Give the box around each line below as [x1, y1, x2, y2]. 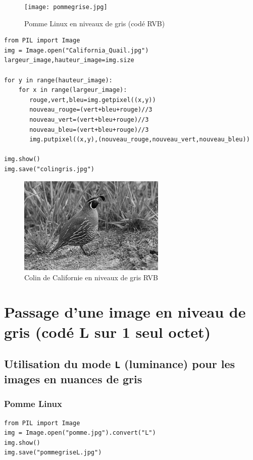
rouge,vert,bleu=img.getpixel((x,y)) [29, 96, 156, 104]
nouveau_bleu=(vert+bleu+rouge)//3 [29, 126, 149, 133]
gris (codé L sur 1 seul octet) [4, 321, 211, 342]
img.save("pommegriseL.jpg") [4, 449, 102, 456]
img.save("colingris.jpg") [4, 165, 94, 173]
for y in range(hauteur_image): [4, 76, 113, 84]
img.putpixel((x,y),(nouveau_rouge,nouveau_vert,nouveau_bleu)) [29, 136, 250, 143]
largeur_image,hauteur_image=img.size [4, 57, 134, 64]
